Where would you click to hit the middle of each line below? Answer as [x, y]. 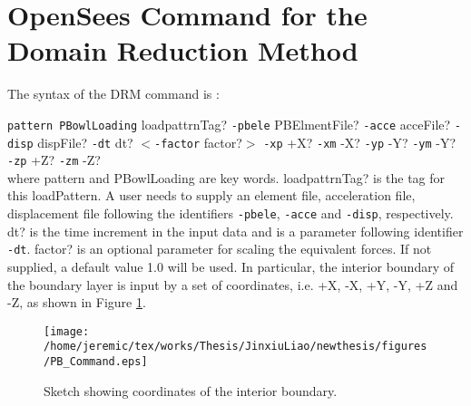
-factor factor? [198, 142]
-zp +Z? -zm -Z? [54, 160]
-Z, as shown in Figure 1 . [77, 302]
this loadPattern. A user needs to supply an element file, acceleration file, [211, 195]
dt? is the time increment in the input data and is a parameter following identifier [235, 231]
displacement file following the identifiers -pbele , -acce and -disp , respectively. [231, 213]
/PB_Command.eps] [96, 362]
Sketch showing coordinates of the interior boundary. [191, 390]
